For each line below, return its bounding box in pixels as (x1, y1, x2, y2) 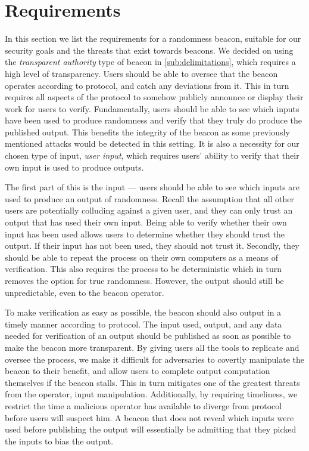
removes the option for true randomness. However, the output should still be (5, 274, 284, 286)
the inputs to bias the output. (5, 434, 114, 447)
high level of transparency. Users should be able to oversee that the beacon (5, 67, 278, 79)
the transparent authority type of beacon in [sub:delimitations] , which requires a (5, 55, 296, 68)
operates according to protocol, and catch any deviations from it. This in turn (5, 79, 289, 91)
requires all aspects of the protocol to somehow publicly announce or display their (5, 91, 304, 103)
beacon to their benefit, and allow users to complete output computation (5, 364, 270, 377)
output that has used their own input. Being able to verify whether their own (5, 216, 287, 228)
